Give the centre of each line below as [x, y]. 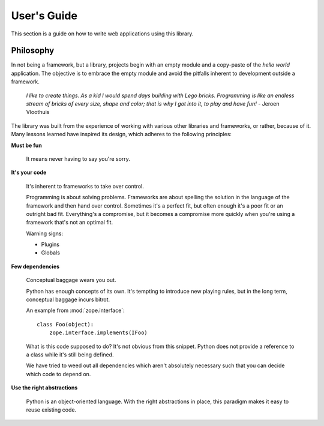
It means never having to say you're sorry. [78, 158]
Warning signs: [44, 233]
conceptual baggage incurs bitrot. [68, 299]
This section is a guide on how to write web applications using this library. [102, 34]
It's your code [29, 172]
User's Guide [44, 16]
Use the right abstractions [44, 388]
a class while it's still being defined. [70, 355]
